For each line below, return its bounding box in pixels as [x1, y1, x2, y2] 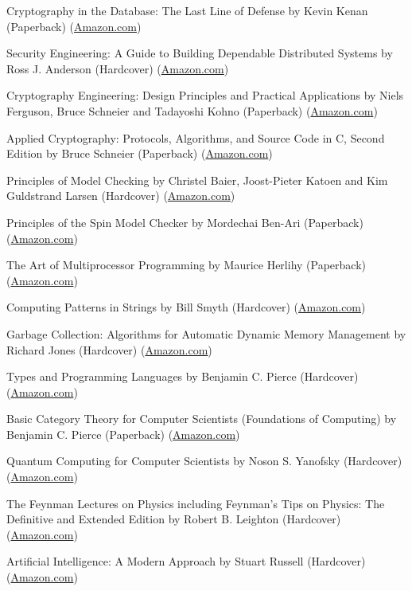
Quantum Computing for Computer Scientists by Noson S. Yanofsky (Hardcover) [6, 452, 402, 469]
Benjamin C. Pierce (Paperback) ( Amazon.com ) [6, 425, 240, 442]
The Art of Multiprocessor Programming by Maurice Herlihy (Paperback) [6, 256, 367, 273]
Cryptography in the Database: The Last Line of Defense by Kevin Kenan [6, 2, 368, 18]
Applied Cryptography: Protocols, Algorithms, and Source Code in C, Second [6, 129, 385, 146]
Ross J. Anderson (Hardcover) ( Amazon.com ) [6, 60, 229, 76]
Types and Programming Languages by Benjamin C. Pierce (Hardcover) [6, 368, 359, 385]
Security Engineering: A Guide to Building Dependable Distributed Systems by [6, 45, 393, 61]
